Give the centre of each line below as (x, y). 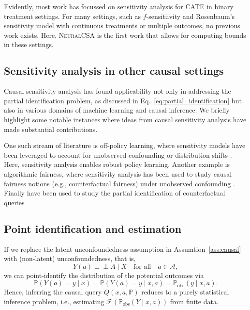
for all (142, 267)
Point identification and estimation (93, 228)
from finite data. (194, 301)
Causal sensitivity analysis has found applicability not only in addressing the (118, 91)
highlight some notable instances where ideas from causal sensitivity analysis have (125, 119)
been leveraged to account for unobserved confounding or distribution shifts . (118, 155)
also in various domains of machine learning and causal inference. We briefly (117, 110)
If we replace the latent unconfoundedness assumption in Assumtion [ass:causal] (123, 249)
